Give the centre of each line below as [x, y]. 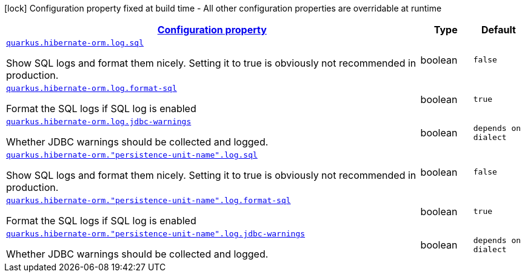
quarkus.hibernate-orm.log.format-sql [92, 88]
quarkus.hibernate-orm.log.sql [75, 43]
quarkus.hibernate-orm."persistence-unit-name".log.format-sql [149, 200]
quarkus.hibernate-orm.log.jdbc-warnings [99, 122]
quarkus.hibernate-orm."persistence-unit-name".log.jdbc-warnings [156, 234]
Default [498, 30]
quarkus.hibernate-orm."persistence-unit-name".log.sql [132, 155]
